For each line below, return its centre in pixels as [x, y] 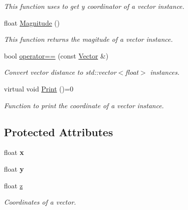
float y [14, 168]
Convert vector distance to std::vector [60, 72]
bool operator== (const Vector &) [56, 55]
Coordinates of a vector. [40, 202]
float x [14, 152]
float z [14, 185]
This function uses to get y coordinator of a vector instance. [94, 6]
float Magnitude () [32, 22]
